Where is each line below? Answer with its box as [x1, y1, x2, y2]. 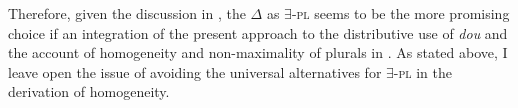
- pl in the [393, 61, 453, 82]
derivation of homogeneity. [8, 81, 170, 102]
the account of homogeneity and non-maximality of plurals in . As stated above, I [8, 42, 508, 63]
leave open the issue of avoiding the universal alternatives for [8, 61, 382, 82]
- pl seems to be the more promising [291, 3, 510, 23]
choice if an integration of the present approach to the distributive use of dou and [8, 22, 508, 43]
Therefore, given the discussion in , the [8, 3, 246, 23]
